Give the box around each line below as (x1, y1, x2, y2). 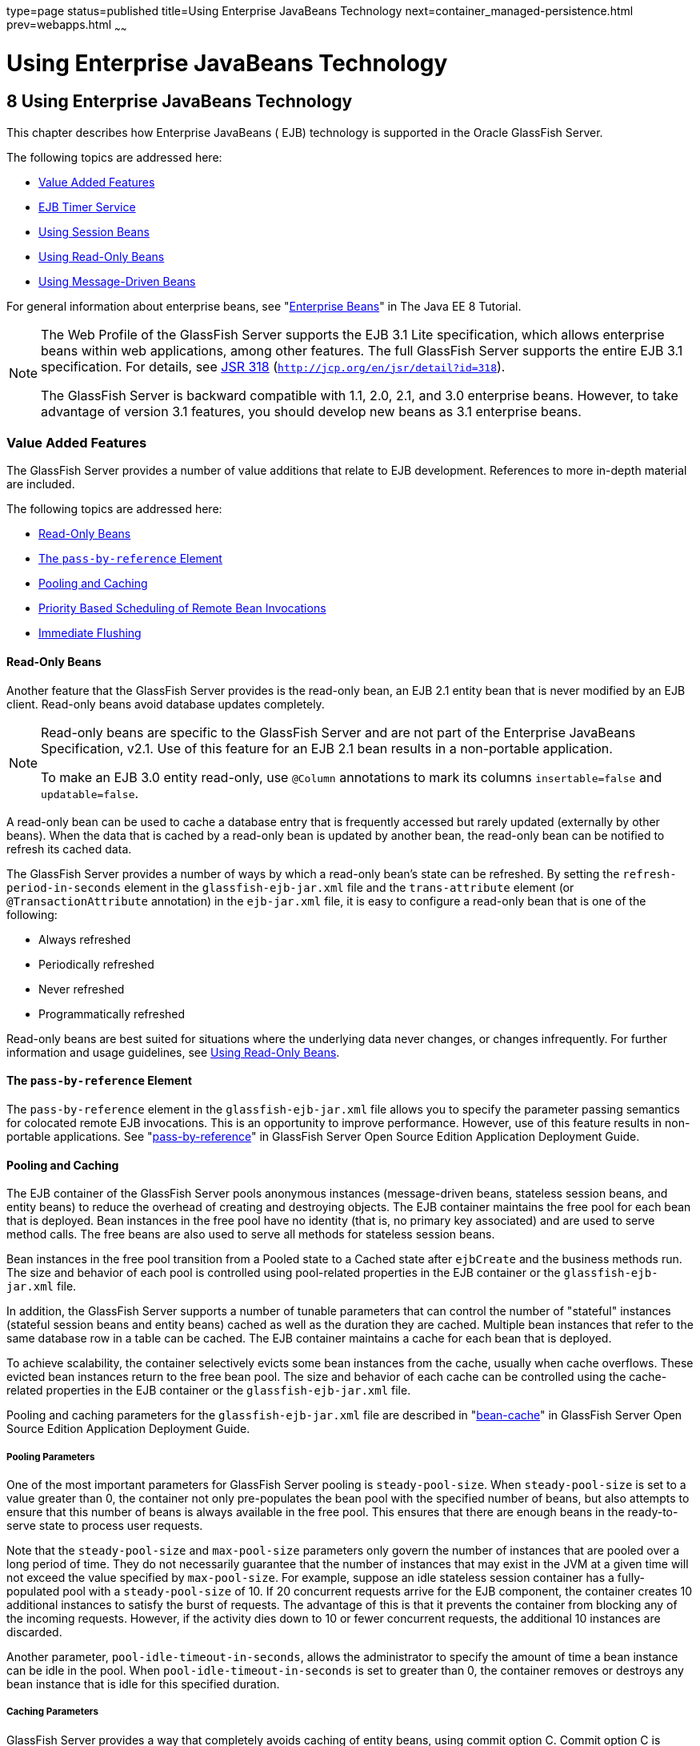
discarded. (6, 1624, 62, 1639)
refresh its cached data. (6, 841, 132, 856)
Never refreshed (38, 981, 125, 996)
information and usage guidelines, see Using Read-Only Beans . (6, 1045, 340, 1059)
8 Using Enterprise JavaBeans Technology (6, 91, 353, 112)
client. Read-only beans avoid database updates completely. (6, 696, 325, 711)
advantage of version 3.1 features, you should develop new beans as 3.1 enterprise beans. (41, 403, 582, 419)
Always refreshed (38, 932, 131, 946)
